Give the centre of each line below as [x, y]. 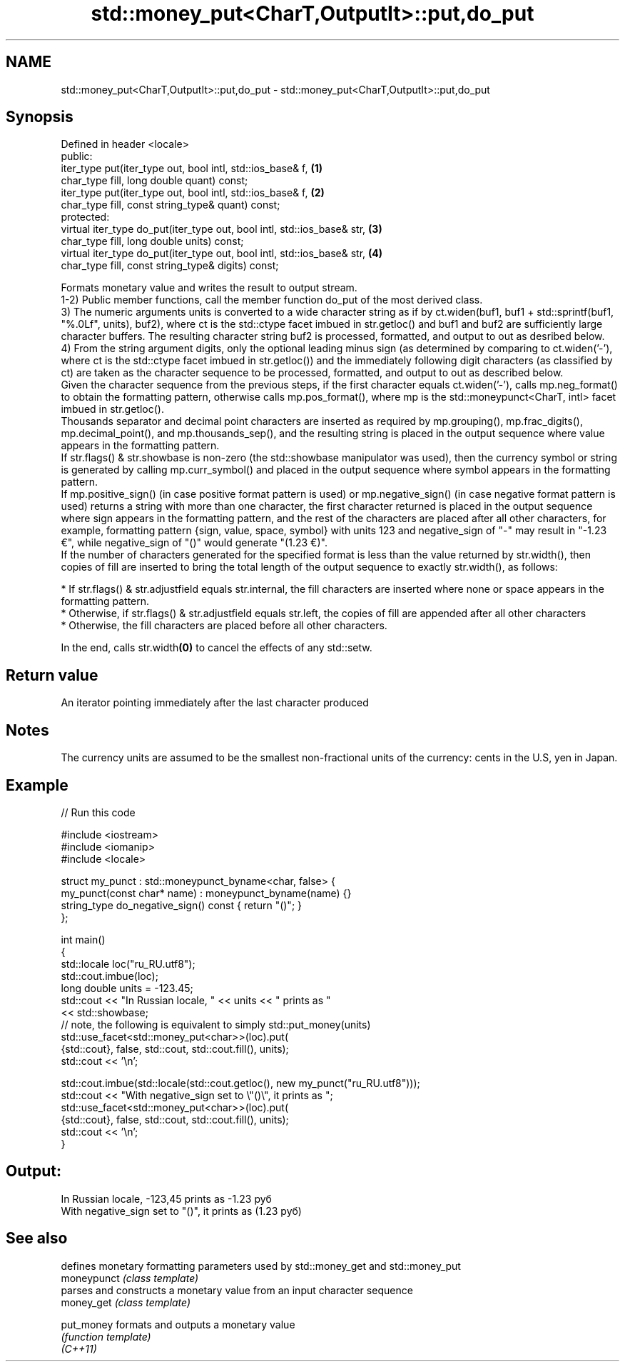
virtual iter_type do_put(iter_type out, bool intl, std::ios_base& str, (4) [222, 254]
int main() [83, 939]
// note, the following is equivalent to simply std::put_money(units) [216, 1024]
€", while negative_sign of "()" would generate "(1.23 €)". [194, 543]
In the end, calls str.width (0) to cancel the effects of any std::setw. [217, 648]
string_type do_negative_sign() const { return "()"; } [182, 905]
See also [37, 1238]
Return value [52, 675]
